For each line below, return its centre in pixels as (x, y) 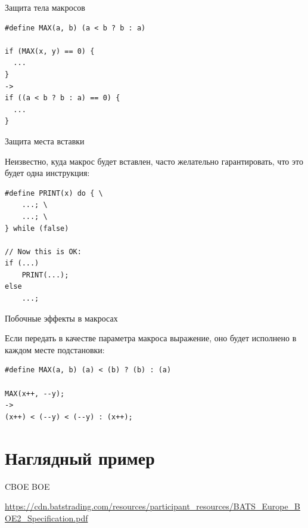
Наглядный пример (80, 457)
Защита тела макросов (45, 7)
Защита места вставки (45, 141)
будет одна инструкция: (47, 173)
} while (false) (37, 228)
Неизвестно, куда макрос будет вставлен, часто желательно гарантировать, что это (154, 161)
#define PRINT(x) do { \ (54, 193)
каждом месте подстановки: (55, 349)
